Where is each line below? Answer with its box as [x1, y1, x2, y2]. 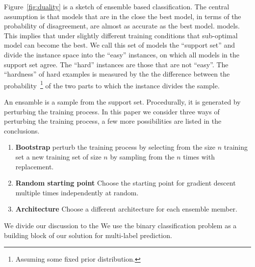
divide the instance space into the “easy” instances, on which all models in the [4, 49, 239, 59]
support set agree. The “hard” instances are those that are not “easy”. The [4, 59, 229, 69]
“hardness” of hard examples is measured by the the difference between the [4, 69, 230, 79]
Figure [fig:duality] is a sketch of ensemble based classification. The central [4, 1, 229, 11]
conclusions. [4, 125, 40, 135]
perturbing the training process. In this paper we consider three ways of [4, 106, 220, 116]
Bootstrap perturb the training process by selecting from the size [15, 142, 215, 152]
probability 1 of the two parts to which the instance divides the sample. [4, 79, 220, 90]
